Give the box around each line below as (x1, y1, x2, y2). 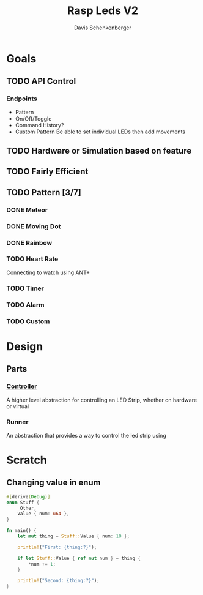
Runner (6, 417, 29, 426)
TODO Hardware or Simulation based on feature (6, 146, 191, 156)
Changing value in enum (6, 477, 101, 488)
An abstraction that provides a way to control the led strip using (6, 432, 166, 439)
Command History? (15, 121, 64, 129)
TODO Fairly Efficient (6, 167, 89, 177)
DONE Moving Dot (6, 222, 61, 230)
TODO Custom (6, 316, 50, 325)
